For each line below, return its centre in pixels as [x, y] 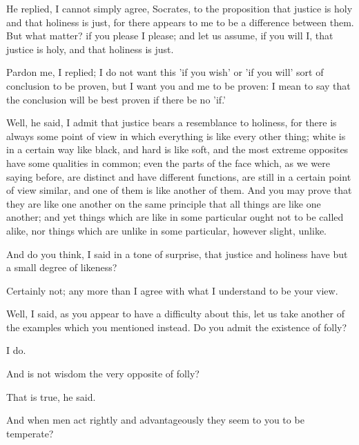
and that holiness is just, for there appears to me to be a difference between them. [180, 22]
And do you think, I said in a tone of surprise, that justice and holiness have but [177, 254]
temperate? [30, 433]
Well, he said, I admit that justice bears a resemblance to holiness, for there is [172, 122]
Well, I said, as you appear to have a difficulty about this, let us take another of [175, 314]
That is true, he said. [51, 396]
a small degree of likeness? [62, 267]
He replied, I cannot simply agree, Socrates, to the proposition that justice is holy [179, 8]
